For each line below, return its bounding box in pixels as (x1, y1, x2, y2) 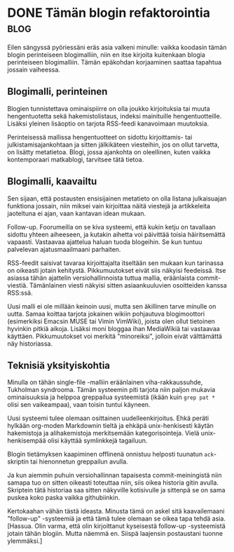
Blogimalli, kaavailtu (7, 175, 97, 187)
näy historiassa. (7, 339, 53, 348)
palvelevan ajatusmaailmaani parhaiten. (7, 245, 121, 253)
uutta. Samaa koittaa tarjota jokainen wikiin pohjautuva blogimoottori (7, 309, 205, 318)
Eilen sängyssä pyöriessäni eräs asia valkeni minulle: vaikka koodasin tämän (7, 43, 227, 51)
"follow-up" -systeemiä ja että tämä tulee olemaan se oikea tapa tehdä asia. (7, 514, 226, 523)
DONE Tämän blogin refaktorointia (7, 5, 210, 21)
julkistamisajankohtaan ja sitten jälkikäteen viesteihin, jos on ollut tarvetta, (7, 140, 219, 149)
